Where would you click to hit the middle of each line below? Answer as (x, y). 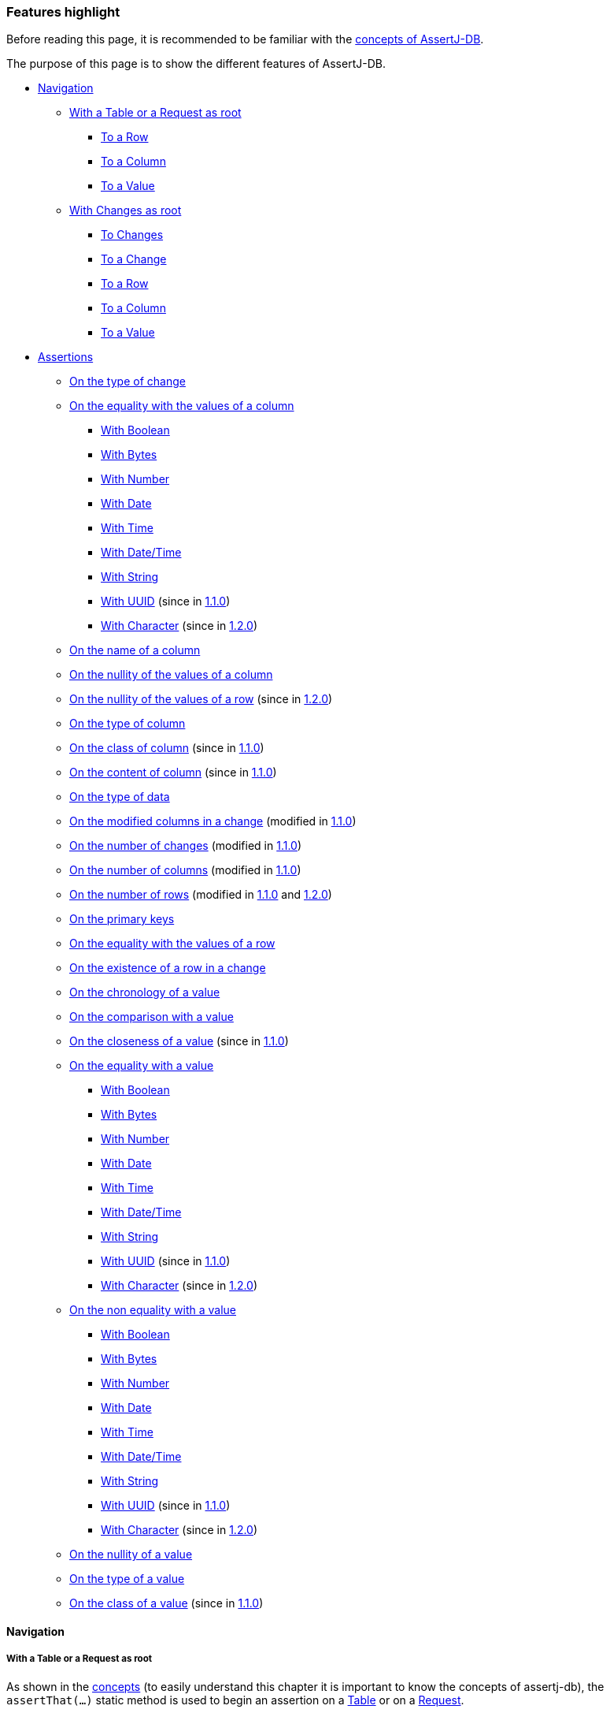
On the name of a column (135, 650)
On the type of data (120, 797)
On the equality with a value (142, 1066)
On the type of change (128, 382)
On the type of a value (127, 1579)
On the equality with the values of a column (182, 406)
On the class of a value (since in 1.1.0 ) (166, 1603)
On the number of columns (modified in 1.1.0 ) (185, 870)
